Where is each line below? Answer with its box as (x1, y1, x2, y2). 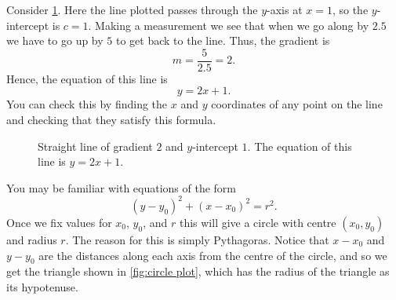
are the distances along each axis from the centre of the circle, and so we (38, 247, 387, 263)
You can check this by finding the (6, 96, 168, 112)
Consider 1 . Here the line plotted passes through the (6, 2, 258, 17)
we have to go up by (6, 32, 104, 49)
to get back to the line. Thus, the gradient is (115, 32, 330, 49)
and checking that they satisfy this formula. (6, 112, 216, 128)
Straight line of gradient (38, 137, 153, 154)
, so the (332, 2, 369, 17)
